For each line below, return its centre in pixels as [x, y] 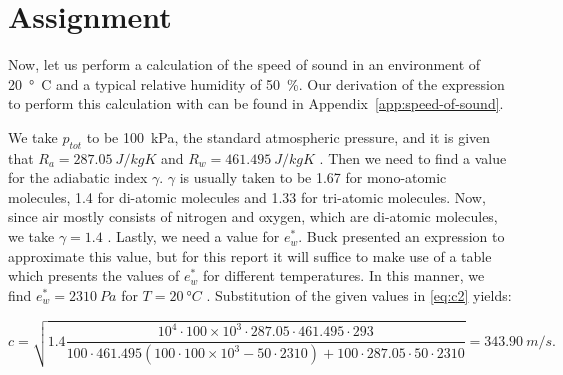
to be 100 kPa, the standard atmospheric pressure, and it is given [288, 136]
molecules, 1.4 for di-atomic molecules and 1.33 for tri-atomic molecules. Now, [247, 196]
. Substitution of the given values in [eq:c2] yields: [359, 294]
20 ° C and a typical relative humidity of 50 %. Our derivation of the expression [256, 83]
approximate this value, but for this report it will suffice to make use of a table [250, 255]
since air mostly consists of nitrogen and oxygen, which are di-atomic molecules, [253, 216]
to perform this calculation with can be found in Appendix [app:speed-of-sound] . [256, 103]
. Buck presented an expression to [401, 236]
